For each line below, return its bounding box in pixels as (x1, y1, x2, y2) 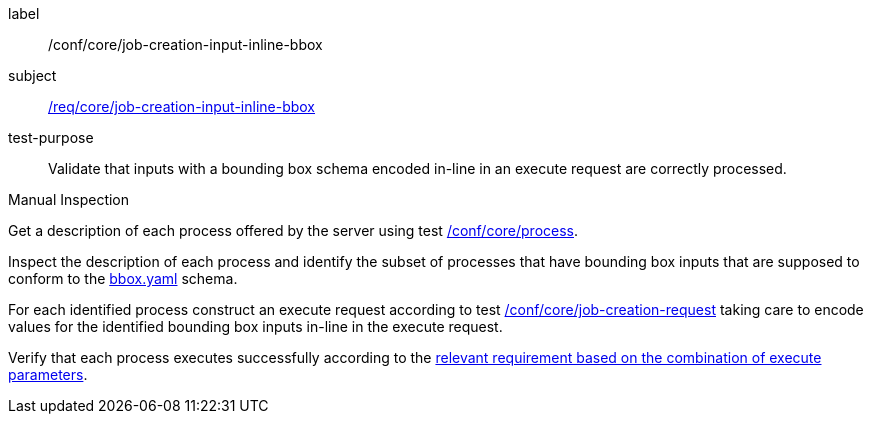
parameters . (8, 366, 88, 383)
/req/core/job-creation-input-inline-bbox (48, 98, 316, 115)
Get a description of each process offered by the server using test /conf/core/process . (8, 222, 579, 239)
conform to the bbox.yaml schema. (8, 270, 238, 287)
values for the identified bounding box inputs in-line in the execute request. (8, 318, 503, 335)
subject (8, 67, 57, 84)
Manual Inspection (8, 191, 130, 208)
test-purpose (8, 129, 94, 146)
